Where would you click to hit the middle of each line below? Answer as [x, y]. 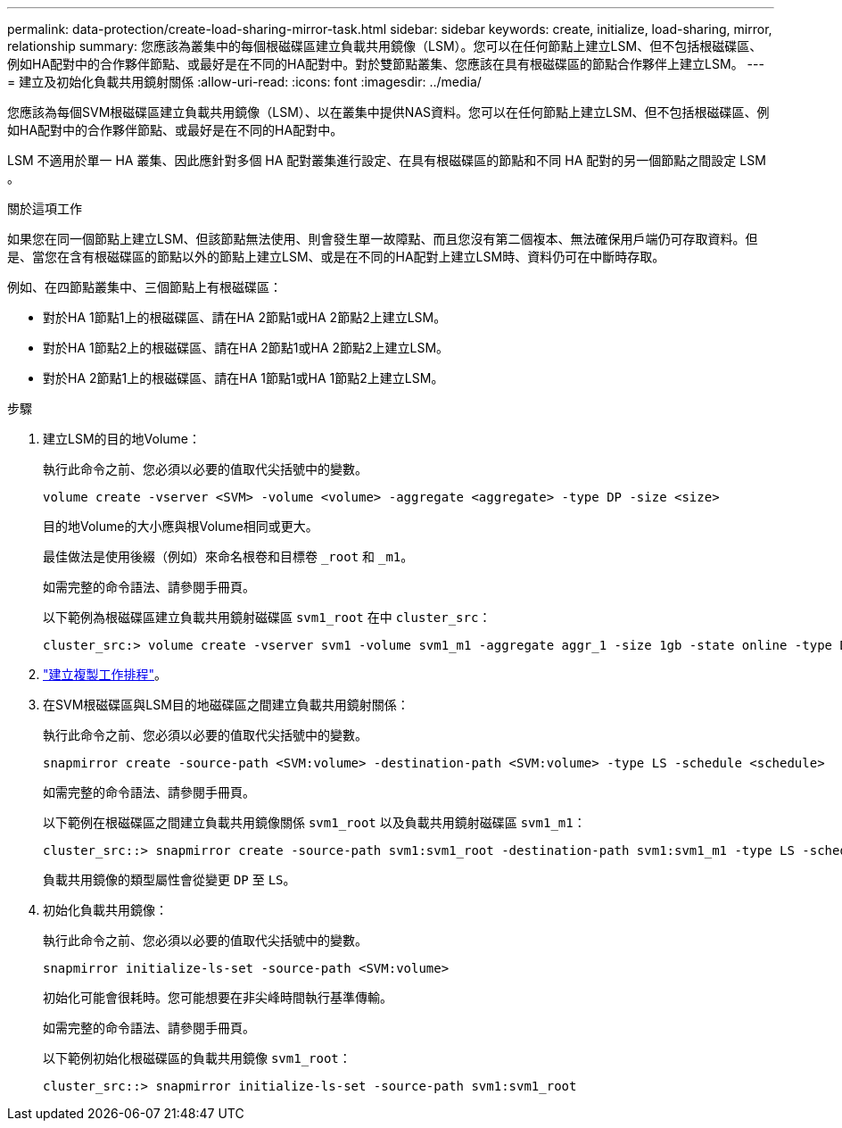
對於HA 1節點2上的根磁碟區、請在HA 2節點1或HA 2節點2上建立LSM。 [246, 348]
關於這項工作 [45, 208]
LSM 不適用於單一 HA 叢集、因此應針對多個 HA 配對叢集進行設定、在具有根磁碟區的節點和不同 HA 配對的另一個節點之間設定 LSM [387, 160]
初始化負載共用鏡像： [105, 910]
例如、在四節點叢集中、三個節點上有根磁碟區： [144, 287]
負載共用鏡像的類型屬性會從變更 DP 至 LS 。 [169, 879]
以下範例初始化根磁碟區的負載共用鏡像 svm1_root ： [197, 1058]
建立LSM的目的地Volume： [122, 439]
